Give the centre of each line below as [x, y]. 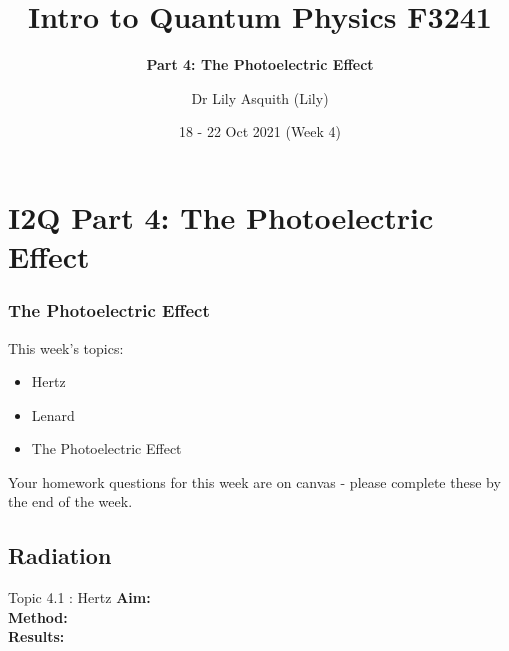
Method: [38, 616]
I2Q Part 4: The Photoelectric [221, 216]
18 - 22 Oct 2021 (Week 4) [260, 131]
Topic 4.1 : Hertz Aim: [79, 597]
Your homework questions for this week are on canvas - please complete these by [254, 481]
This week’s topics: [66, 347]
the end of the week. [70, 501]
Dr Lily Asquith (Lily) [260, 97]
